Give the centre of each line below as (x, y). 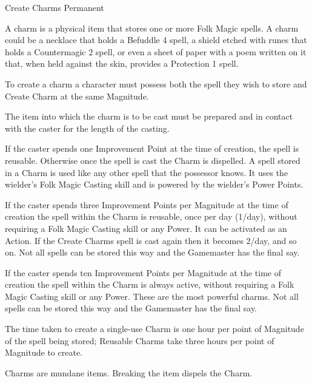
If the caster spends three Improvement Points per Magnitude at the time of (147, 204)
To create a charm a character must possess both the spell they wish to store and (156, 83)
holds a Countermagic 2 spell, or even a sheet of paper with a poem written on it (156, 51)
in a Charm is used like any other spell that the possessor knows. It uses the (147, 172)
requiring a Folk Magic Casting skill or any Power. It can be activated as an (146, 228)
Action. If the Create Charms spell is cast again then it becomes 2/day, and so (151, 240)
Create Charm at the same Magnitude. (77, 96)
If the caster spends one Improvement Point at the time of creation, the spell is (152, 148)
